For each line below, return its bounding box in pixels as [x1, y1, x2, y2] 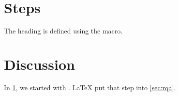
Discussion [4, 54, 75, 74]
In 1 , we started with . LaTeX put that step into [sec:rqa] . [4, 82, 176, 92]
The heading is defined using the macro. [4, 26, 123, 36]
